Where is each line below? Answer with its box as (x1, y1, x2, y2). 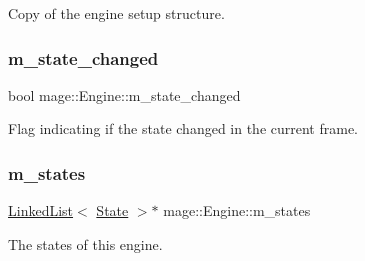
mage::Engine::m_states (163, 200, 311, 221)
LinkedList (8, 200, 74, 221)
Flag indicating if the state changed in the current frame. (8, 118, 359, 139)
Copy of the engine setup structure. (8, 3, 225, 23)
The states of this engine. (8, 233, 163, 254)
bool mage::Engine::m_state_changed (8, 84, 241, 105)
